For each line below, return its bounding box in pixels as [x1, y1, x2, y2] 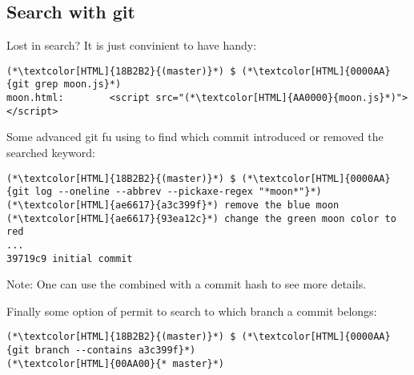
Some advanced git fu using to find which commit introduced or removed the [6, 128, 384, 145]
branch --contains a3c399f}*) [34, 345, 196, 357]
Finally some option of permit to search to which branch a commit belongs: [6, 302, 377, 319]
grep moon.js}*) [34, 79, 122, 91]
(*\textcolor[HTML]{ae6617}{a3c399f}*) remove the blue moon [6, 199, 340, 211]
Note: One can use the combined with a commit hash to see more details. [6, 276, 367, 292]
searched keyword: [6, 144, 95, 161]
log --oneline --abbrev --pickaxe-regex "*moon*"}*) [34, 186, 322, 198]
